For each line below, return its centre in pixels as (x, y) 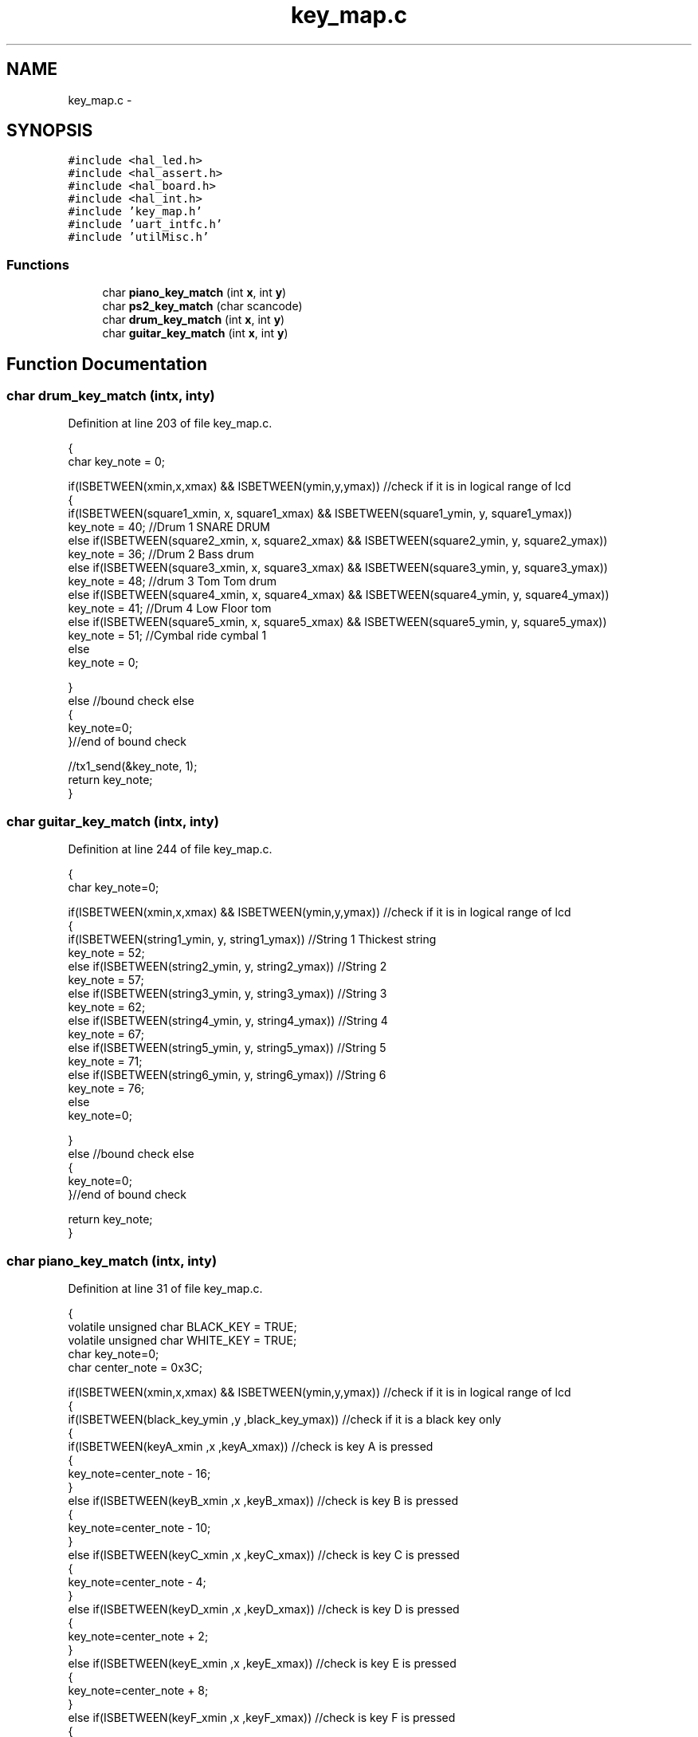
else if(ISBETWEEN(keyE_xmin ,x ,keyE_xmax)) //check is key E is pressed (262, 1663)
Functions (38, 264)
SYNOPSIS (50, 131)
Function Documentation (107, 364)
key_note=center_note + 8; (138, 1690)
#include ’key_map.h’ (135, 212)
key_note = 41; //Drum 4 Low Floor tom (170, 609)
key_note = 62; (107, 1007)
